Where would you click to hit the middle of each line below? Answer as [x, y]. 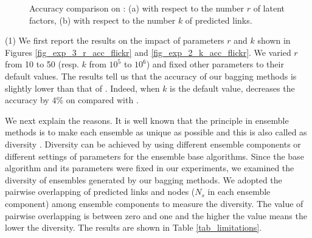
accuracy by [27, 100]
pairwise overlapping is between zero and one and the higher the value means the [156, 215]
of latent [269, 8]
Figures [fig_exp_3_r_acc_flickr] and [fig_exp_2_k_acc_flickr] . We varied [148, 52]
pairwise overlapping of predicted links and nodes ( [100, 192]
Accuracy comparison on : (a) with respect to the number [137, 8]
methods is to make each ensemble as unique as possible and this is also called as [156, 132]
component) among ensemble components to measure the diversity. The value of [154, 203]
